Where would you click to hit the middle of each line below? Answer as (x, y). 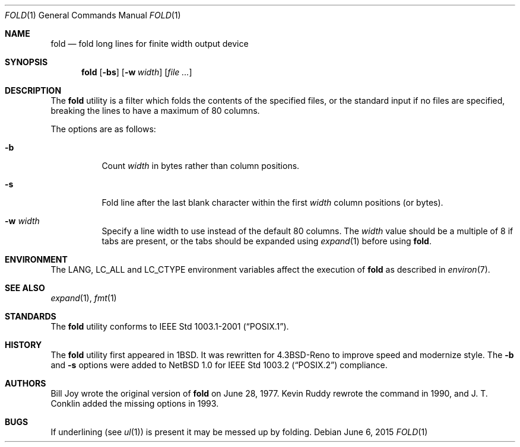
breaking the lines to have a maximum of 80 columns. (155, 111)
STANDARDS (31, 316)
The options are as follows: (103, 129)
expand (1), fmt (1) (84, 298)
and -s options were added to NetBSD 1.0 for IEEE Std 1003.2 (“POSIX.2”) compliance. (219, 365)
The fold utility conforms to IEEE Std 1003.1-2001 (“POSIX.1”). (170, 326)
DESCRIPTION (33, 90)
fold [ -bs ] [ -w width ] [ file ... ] (137, 72)
